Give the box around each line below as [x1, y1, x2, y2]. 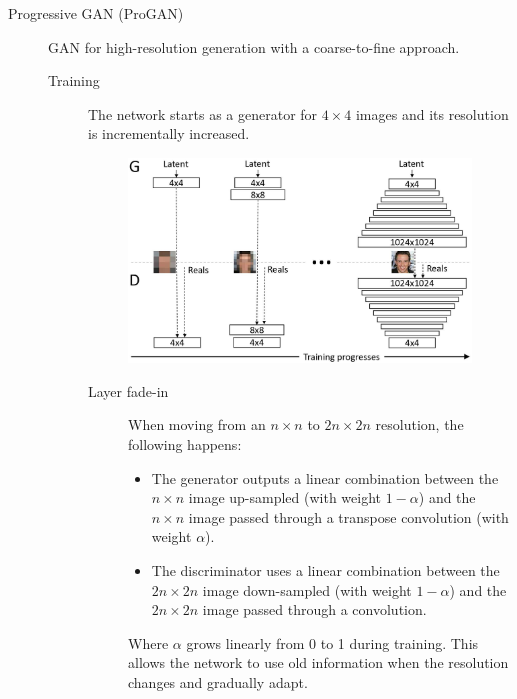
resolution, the [375, 414, 464, 435]
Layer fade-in [88, 380, 169, 401]
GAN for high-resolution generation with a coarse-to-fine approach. [48, 36, 460, 57]
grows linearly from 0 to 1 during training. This [186, 632, 479, 653]
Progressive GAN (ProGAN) [8, 3, 184, 23]
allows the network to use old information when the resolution [128, 652, 509, 673]
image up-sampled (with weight [188, 487, 382, 508]
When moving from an [128, 414, 266, 435]
